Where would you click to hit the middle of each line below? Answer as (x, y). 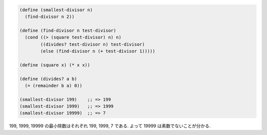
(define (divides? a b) (48, 79)
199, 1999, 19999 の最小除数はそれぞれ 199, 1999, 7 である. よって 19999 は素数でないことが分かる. (110, 126)
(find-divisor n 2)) (50, 17)
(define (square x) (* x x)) (55, 65)
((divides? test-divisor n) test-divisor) (93, 44)
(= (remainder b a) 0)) (54, 85)
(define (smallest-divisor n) (56, 10)
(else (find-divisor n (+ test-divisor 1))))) (98, 51)
